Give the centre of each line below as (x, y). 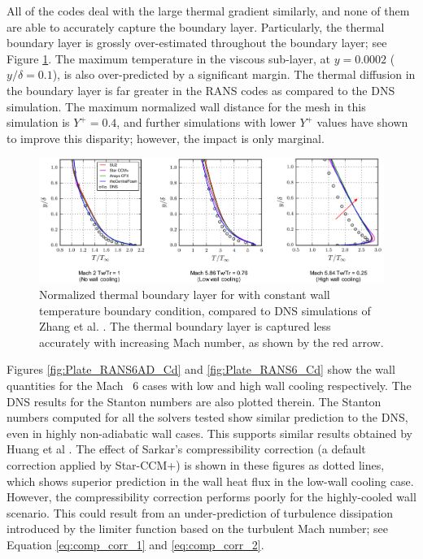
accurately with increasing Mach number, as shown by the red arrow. (211, 342)
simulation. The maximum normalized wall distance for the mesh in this (186, 106)
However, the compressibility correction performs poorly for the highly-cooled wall (211, 497)
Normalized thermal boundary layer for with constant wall (185, 295)
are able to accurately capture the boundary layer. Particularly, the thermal (196, 26)
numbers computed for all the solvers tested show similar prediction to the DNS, (207, 417)
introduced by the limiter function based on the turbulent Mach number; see (197, 529)
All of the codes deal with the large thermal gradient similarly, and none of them (208, 11)
